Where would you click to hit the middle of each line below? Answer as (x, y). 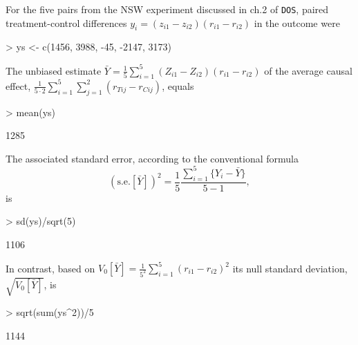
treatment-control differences (66, 22)
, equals (178, 85)
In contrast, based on (50, 268)
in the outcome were (297, 22)
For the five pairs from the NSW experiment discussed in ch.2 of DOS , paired (167, 9)
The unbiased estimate (54, 70)
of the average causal (308, 70)
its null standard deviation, (290, 268)
